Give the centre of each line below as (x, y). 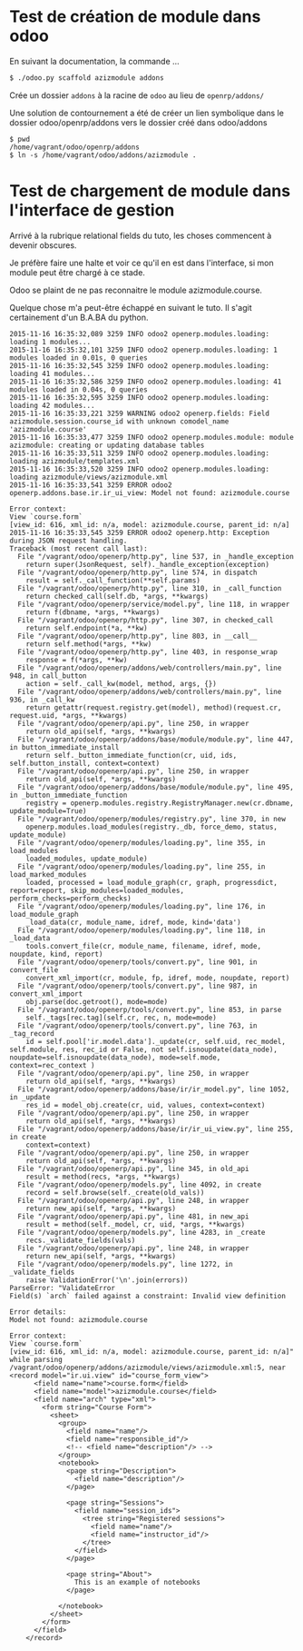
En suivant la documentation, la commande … (94, 61)
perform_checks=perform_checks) (70, 898)
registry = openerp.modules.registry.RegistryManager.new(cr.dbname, (160, 803)
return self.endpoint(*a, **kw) (87, 628)
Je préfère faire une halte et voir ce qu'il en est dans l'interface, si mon (142, 263)
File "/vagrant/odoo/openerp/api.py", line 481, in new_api (133, 1216)
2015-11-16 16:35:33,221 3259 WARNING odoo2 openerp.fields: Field (140, 413)
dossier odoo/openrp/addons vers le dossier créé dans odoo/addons (138, 122)
